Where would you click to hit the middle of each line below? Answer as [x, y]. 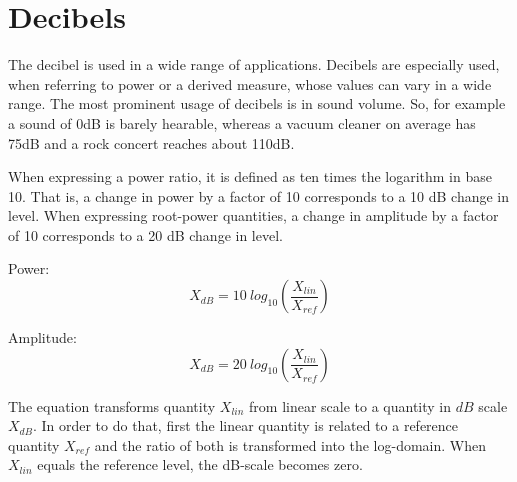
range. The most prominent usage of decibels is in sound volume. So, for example [257, 103]
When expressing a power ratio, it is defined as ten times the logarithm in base [250, 176]
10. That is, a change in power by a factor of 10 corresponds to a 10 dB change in [259, 195]
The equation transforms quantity [112, 405]
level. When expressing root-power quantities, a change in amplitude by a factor [253, 215]
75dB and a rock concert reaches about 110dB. [151, 142]
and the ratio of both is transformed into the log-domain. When [290, 444]
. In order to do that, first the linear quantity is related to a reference [245, 425]
